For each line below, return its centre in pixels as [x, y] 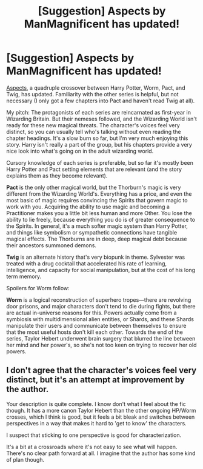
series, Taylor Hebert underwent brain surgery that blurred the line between [101, 338]
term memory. [24, 276]
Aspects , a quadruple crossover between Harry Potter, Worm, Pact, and [96, 88]
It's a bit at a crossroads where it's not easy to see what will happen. [92, 447]
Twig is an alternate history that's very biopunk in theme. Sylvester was [96, 257]
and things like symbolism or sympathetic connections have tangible [92, 232]
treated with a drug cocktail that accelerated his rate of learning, [87, 263]
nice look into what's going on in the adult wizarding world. [80, 151]
